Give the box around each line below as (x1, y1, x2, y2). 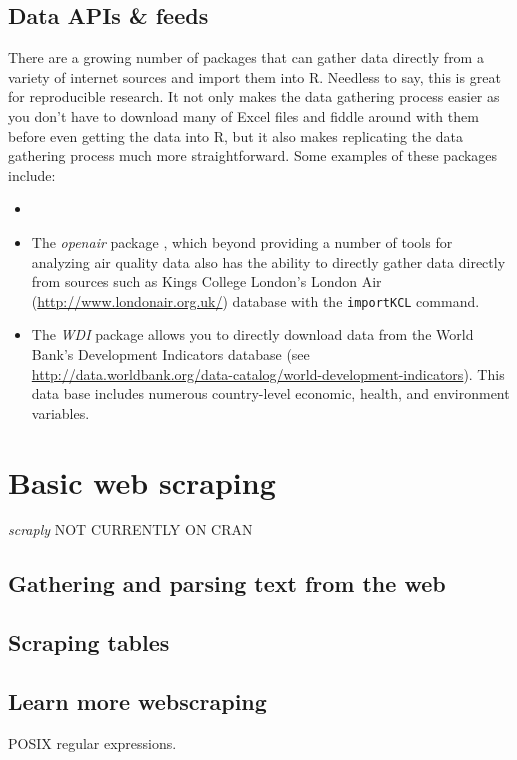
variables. (31, 402, 90, 423)
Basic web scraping (8, 461, 276, 502)
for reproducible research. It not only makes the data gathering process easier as (8, 86, 500, 107)
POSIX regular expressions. (8, 732, 177, 753)
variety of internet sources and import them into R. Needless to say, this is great (8, 66, 501, 87)
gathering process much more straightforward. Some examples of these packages (8, 145, 498, 166)
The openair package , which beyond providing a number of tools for (31, 231, 453, 252)
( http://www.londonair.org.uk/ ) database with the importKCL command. (31, 290, 480, 311)
